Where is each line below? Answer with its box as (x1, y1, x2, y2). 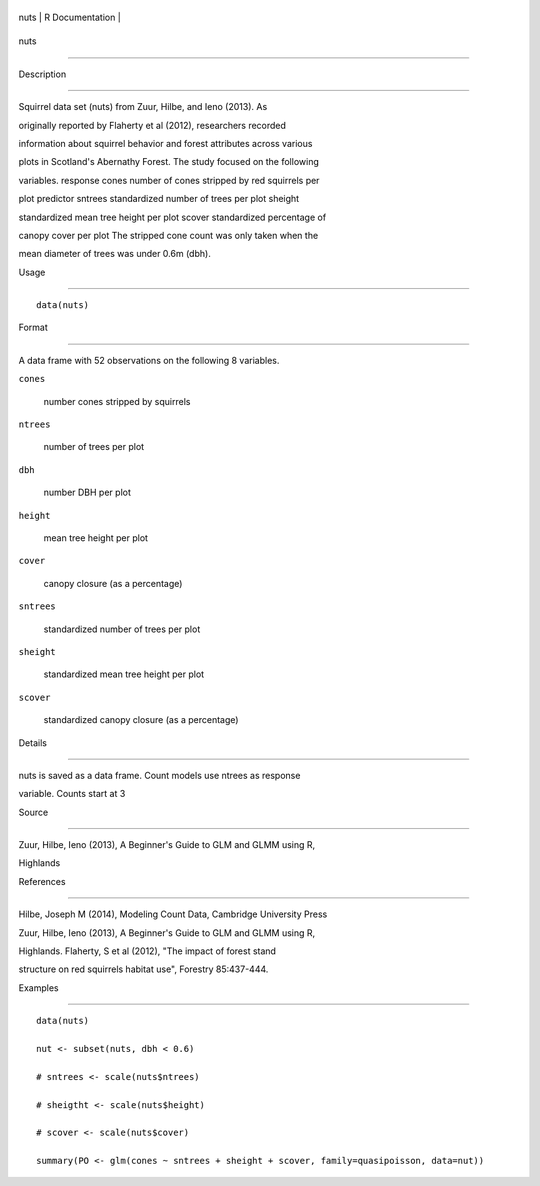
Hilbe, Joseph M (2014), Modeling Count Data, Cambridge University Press (18, 908, 328, 920)
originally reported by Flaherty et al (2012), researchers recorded (18, 119, 287, 131)
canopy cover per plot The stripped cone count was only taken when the (18, 229, 319, 241)
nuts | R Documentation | (18, 11, 122, 23)
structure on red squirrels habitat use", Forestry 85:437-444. (18, 963, 269, 975)
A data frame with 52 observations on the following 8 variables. (18, 354, 280, 366)
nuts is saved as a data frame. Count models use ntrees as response (18, 769, 301, 781)
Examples (18, 981, 59, 994)
